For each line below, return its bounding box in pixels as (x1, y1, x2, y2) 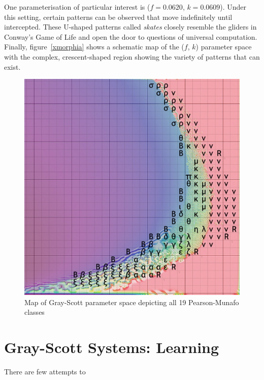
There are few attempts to (4, 366, 86, 377)
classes (24, 307, 45, 317)
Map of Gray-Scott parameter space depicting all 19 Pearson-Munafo (24, 296, 239, 307)
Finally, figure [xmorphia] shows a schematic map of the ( (4, 41, 184, 52)
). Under (220, 2, 247, 12)
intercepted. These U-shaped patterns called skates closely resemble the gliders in (4, 21, 257, 32)
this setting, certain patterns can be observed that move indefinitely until (4, 11, 233, 22)
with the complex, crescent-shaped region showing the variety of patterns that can (4, 51, 260, 62)
